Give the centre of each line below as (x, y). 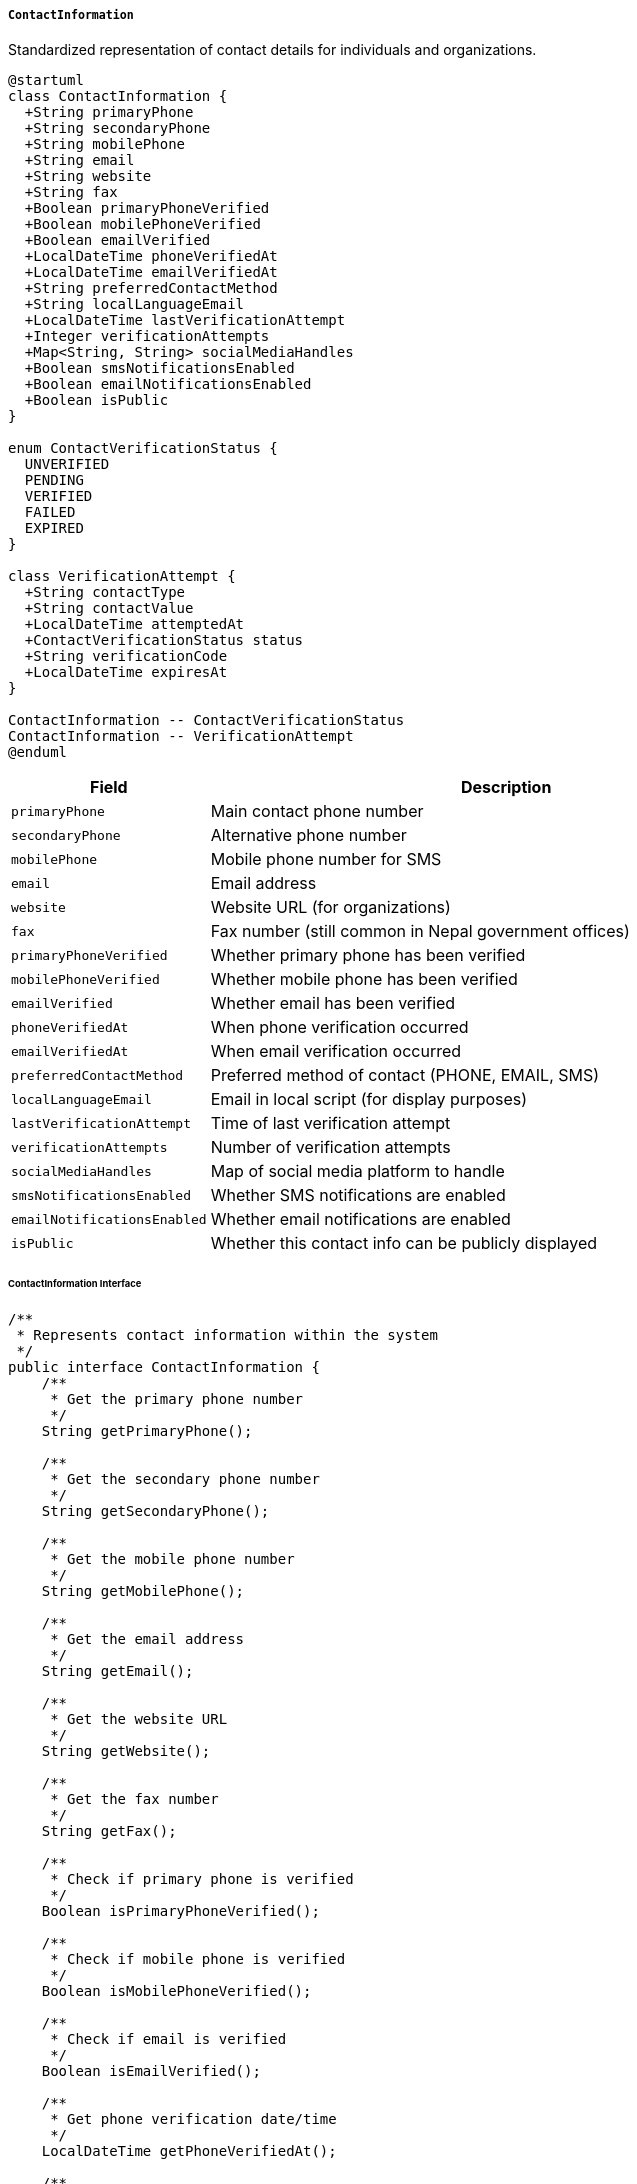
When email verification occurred (336, 1051)
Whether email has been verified (333, 1003)
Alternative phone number (308, 835)
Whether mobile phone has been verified (364, 979)
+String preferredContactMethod (151, 288)
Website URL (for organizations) (330, 907)
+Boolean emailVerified (117, 240)
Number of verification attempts (330, 1147)
